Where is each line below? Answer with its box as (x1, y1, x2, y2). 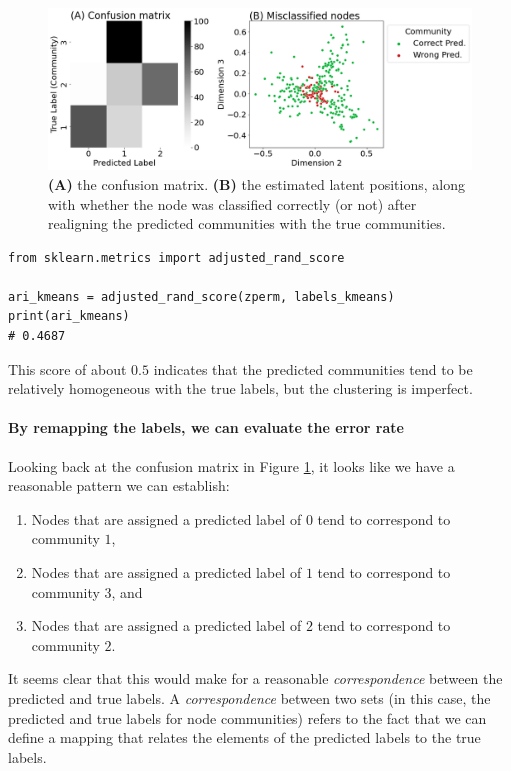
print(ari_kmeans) (8, 309, 130, 324)
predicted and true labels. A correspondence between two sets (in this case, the (8, 687, 491, 708)
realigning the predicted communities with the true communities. (48, 213, 446, 234)
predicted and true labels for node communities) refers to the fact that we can (8, 707, 487, 728)
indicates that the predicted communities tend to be (153, 358, 473, 379)
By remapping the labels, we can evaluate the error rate (8, 417, 404, 438)
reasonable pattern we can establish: (8, 475, 230, 496)
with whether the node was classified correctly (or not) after (48, 193, 417, 214)
